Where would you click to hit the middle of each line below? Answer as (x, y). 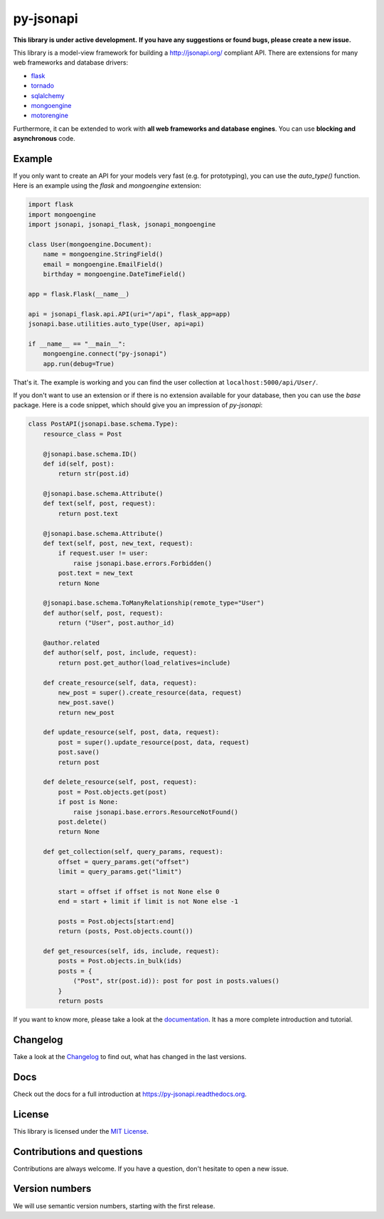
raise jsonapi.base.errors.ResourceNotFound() (155, 812)
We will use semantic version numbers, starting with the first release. (114, 1205)
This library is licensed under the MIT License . (81, 1131)
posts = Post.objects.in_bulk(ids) (120, 961)
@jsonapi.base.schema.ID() (90, 454)
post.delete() (82, 822)
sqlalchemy (48, 95)
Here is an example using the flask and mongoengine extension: (107, 186)
